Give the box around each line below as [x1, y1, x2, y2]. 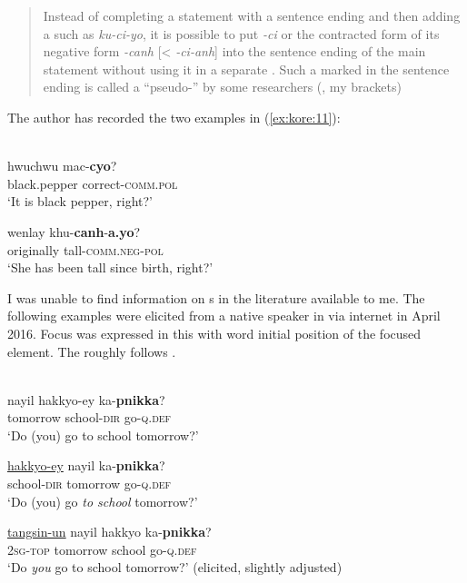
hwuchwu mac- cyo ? [7, 156, 117, 175]
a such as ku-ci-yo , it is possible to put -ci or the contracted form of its [43, 24, 440, 43]
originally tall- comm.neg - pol [7, 240, 164, 259]
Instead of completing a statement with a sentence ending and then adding [43, 6, 461, 25]
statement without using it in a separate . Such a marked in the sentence [43, 59, 450, 78]
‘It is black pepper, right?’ [7, 192, 154, 211]
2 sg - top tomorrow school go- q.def [7, 539, 197, 558]
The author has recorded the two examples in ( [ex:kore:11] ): [7, 107, 341, 126]
